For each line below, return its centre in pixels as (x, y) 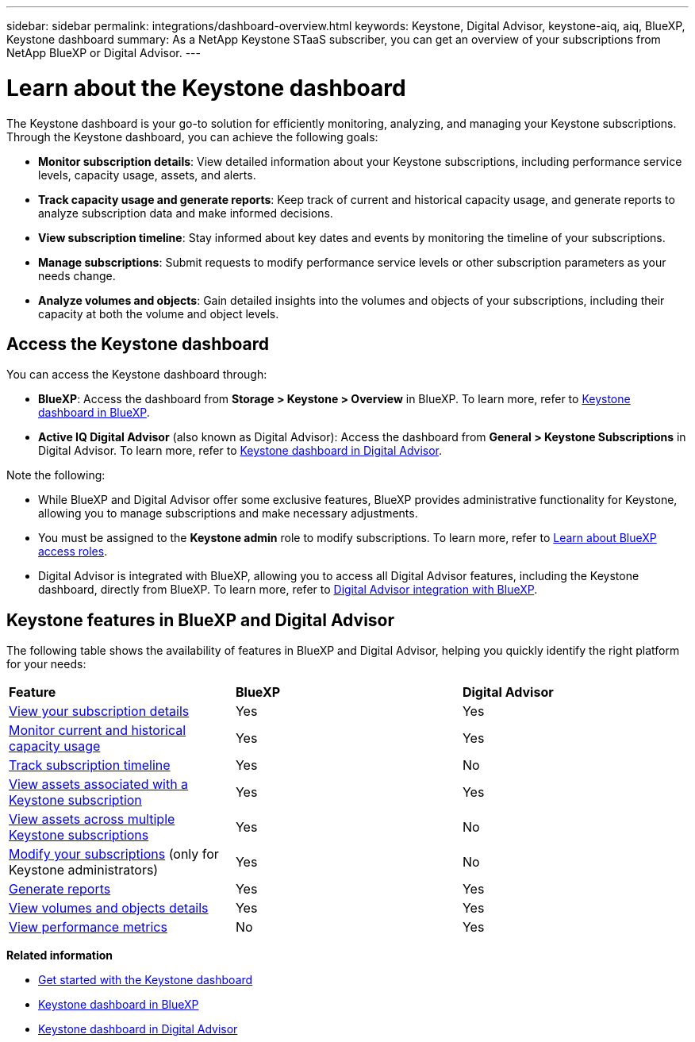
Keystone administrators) (84, 870)
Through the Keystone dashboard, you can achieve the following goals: (192, 136)
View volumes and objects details (109, 908)
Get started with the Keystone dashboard (146, 980)
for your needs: (46, 664)
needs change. (77, 275)
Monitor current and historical (98, 731)
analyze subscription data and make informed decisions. (186, 213)
